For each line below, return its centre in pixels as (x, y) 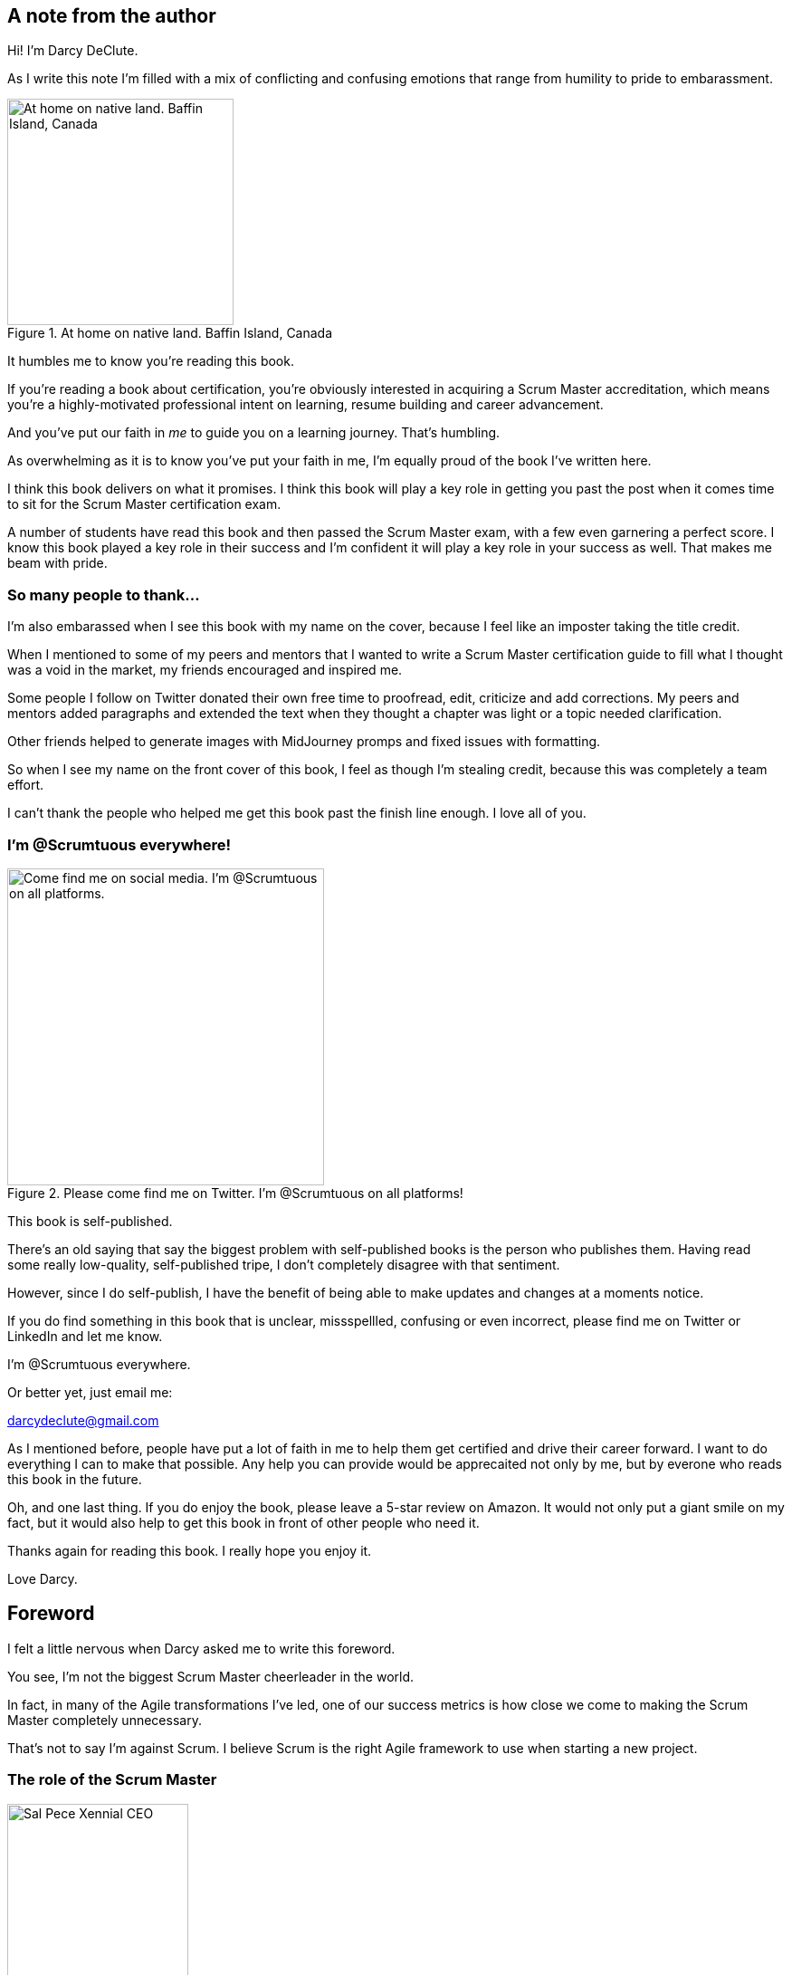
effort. (26, 785)
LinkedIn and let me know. (85, 1336)
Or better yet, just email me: (90, 1392)
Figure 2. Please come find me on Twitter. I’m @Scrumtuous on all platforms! (235, 1193)
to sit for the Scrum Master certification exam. (144, 504)
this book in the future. (75, 1479)
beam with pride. (57, 563)
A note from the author (112, 16)
